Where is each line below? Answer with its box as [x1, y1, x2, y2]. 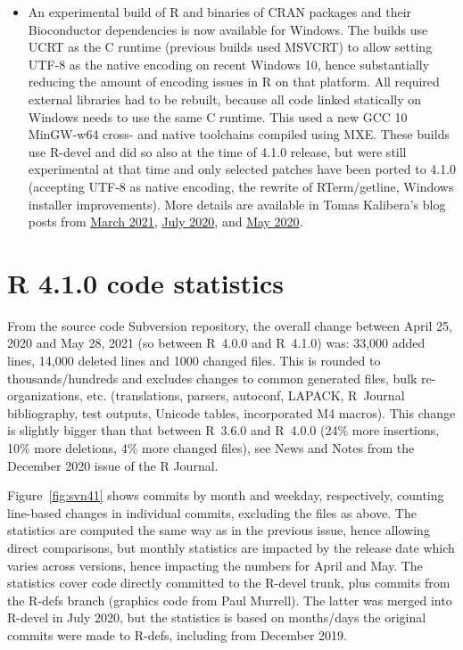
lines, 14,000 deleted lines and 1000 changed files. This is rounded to [7, 351, 381, 370]
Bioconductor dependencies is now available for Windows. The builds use [28, 20, 428, 38]
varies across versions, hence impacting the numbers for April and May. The [7, 555, 423, 574]
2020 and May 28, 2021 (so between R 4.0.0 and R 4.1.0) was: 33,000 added [7, 333, 426, 352]
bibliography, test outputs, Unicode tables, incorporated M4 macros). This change [7, 403, 456, 422]
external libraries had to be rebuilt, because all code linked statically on [28, 89, 422, 108]
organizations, [7, 386, 83, 405]
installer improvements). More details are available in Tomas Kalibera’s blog [28, 194, 446, 213]
